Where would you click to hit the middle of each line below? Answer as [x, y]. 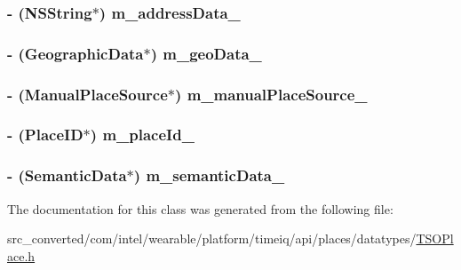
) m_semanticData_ [209, 175]
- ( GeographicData [76, 53]
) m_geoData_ [206, 53]
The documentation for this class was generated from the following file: [200, 208]
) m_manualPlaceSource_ [271, 94]
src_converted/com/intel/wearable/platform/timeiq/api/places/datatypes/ [212, 238]
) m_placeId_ [142, 135]
